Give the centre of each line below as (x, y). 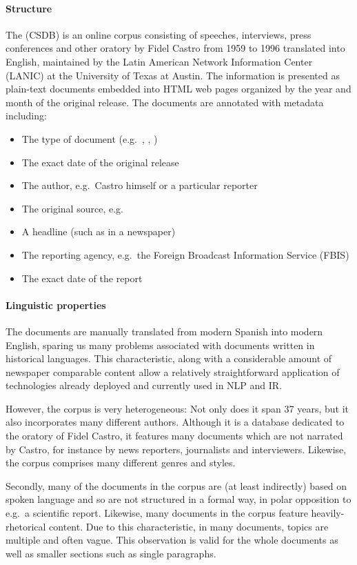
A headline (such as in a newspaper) (99, 231)
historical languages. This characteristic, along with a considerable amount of (169, 358)
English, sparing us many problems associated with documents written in (160, 345)
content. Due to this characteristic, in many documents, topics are (189, 526)
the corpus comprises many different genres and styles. (121, 463)
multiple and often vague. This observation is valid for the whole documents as (172, 540)
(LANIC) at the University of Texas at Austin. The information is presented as (173, 75)
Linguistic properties (56, 305)
